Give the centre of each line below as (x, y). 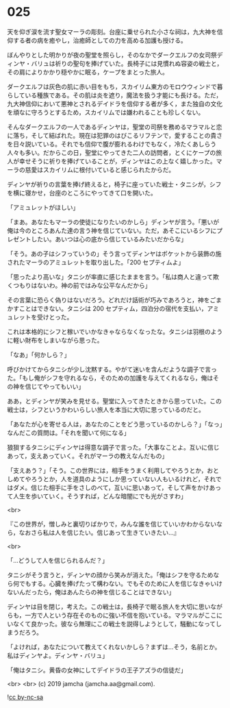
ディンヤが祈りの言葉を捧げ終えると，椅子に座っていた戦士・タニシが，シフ (114, 184)
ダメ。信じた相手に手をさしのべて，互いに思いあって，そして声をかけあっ (117, 487)
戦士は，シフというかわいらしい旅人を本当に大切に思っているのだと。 (106, 409)
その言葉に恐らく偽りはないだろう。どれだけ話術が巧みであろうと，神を (108, 300)
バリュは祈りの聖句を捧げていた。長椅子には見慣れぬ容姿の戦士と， (127, 63)
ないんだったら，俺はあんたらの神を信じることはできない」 (91, 592)
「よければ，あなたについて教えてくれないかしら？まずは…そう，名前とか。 (114, 647)
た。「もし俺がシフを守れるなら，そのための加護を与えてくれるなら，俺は (110, 378)
